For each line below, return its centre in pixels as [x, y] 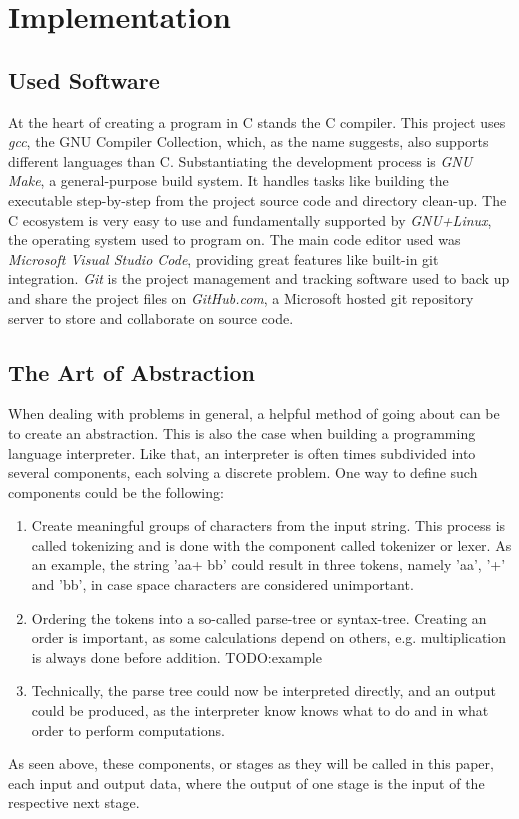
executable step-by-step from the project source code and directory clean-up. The [257, 199]
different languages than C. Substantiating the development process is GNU [240, 160]
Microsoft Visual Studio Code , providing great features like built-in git [223, 258]
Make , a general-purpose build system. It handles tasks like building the [228, 180]
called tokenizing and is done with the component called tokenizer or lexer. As [271, 544]
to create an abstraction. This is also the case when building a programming [242, 432]
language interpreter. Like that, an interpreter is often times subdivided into [242, 452]
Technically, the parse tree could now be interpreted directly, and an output [264, 690]
